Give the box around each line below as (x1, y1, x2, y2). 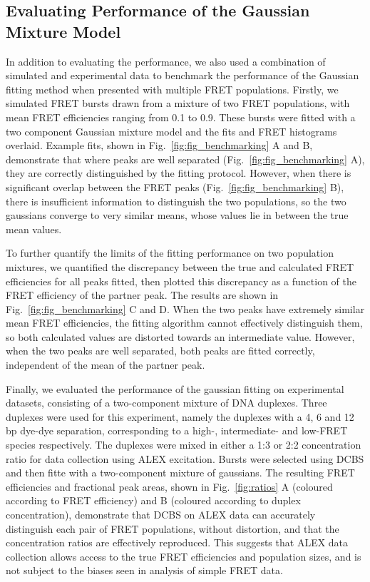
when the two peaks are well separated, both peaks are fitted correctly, (6, 343, 315, 358)
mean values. (6, 221, 62, 236)
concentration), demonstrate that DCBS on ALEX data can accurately (6, 507, 316, 521)
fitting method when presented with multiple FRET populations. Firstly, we (6, 81, 339, 96)
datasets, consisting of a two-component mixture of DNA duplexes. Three (6, 395, 327, 410)
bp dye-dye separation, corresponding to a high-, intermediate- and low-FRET (6, 423, 348, 438)
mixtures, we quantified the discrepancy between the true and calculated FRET (6, 259, 354, 274)
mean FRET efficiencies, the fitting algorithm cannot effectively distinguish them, (6, 315, 363, 330)
